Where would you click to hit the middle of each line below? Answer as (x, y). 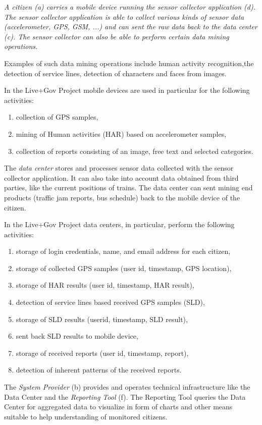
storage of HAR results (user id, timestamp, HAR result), (105, 285)
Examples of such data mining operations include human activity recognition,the (129, 63)
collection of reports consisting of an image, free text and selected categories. (135, 151)
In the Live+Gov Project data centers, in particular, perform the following (119, 224)
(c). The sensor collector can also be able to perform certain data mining (117, 36)
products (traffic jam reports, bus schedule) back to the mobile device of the (122, 197)
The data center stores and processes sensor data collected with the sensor (119, 168)
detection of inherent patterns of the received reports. (99, 370)
